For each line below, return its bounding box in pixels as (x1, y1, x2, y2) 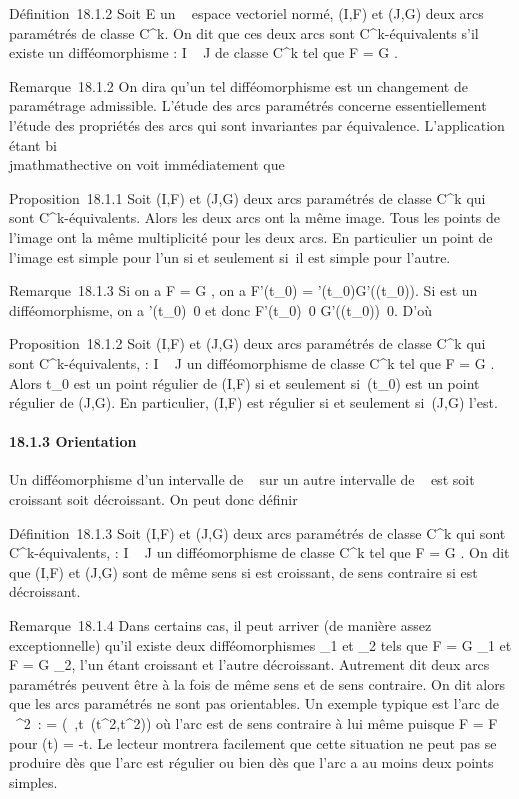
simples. (9, 771, 58, 792)
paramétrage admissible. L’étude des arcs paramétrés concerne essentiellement (9, 95, 487, 116)
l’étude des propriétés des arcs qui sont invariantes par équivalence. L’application (9, 114, 505, 135)
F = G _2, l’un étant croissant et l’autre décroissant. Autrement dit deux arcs (9, 654, 490, 675)
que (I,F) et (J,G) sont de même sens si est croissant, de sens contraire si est (9, 561, 478, 582)
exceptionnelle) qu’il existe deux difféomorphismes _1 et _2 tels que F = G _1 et (9, 634, 512, 655)
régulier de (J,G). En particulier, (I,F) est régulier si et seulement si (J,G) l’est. (9, 392, 498, 413)
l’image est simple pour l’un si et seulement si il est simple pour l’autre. (9, 246, 451, 267)
